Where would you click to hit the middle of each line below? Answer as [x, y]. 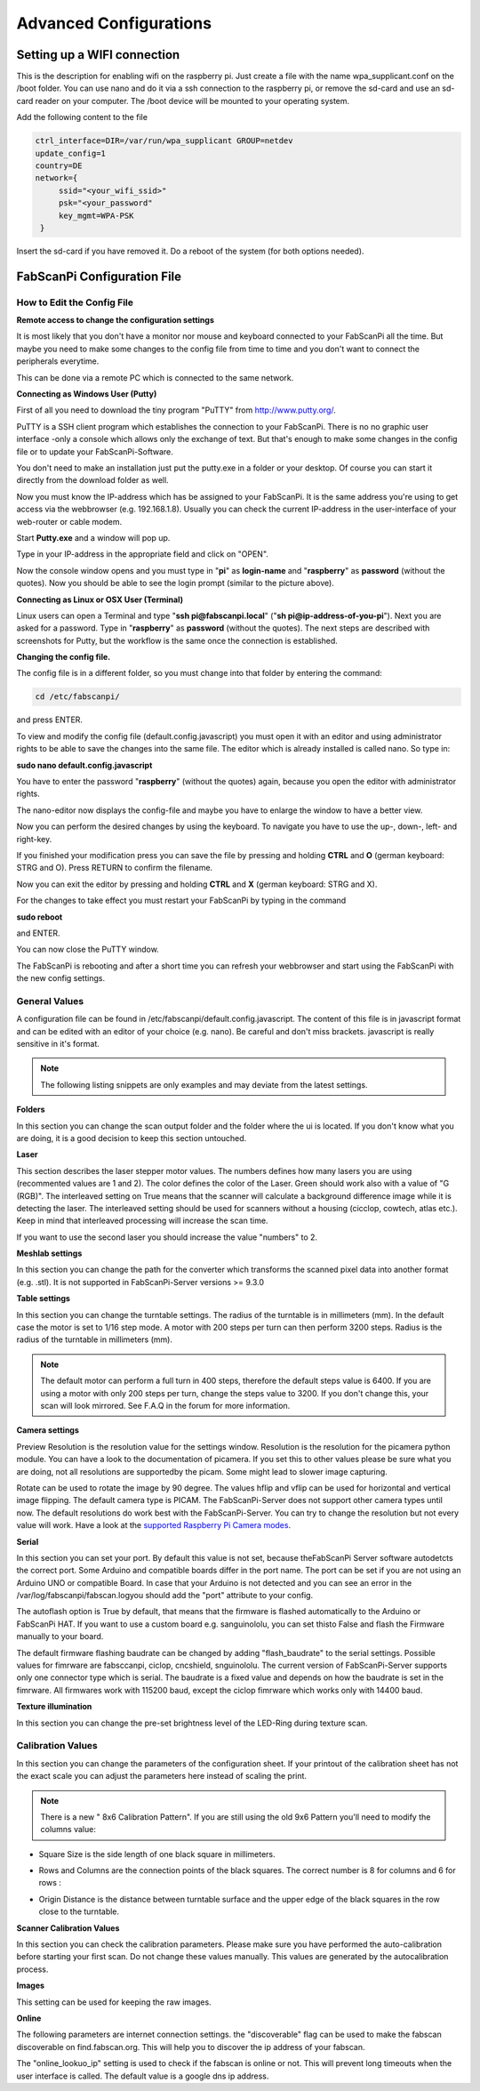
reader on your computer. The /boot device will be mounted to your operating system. [192, 101]
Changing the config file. [64, 657]
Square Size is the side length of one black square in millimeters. [157, 1854]
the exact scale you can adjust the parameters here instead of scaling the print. [161, 1776]
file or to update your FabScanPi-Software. [95, 451]
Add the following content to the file [82, 117]
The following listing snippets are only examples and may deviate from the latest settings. [204, 1084]
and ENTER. [39, 933]
